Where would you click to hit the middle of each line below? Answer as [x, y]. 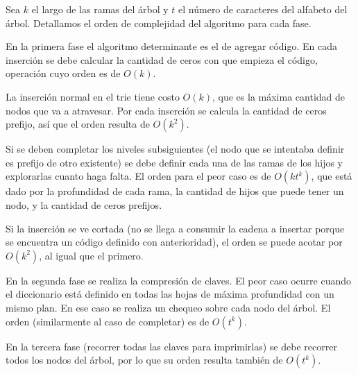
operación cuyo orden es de [63, 73]
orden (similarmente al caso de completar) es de [108, 321]
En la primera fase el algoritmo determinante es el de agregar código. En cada [171, 46]
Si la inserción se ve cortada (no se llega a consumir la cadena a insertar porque [175, 228]
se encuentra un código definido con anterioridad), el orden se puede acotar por [174, 242]
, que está [332, 176]
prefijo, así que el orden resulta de [78, 124]
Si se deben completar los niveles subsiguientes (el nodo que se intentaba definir [175, 149]
